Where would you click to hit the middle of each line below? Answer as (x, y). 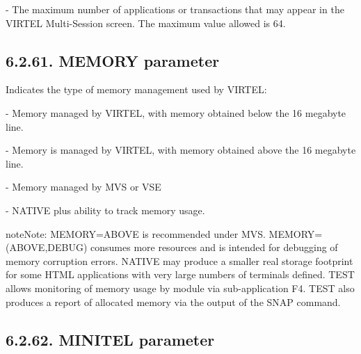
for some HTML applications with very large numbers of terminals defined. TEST (180, 274)
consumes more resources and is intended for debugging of (214, 247)
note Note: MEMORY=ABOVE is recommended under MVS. (136, 233)
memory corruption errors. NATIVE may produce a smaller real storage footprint (179, 260)
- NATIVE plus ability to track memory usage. (105, 210)
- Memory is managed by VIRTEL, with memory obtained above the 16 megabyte (181, 150)
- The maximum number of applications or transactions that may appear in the (175, 9)
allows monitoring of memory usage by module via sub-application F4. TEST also (180, 288)
